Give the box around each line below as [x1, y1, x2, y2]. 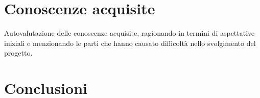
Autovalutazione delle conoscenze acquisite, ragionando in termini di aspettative [4, 28, 255, 38]
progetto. [4, 47, 33, 58]
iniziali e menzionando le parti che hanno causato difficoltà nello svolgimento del [4, 37, 256, 48]
